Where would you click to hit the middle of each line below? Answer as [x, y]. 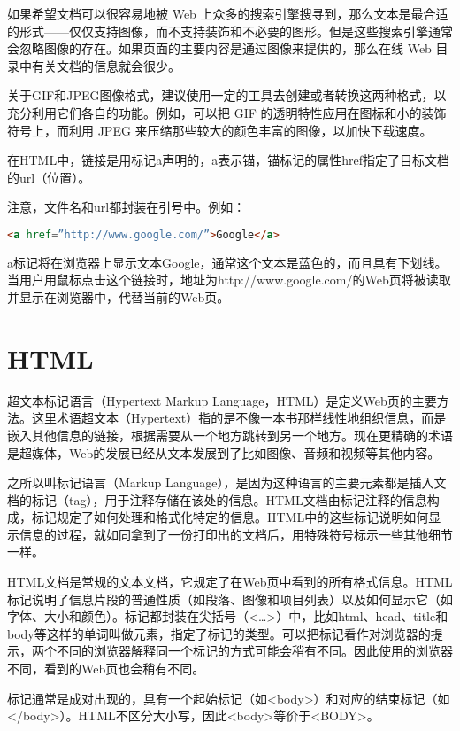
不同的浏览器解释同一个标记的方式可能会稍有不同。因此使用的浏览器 [254, 651]
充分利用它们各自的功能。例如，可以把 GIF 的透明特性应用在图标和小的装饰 [227, 112]
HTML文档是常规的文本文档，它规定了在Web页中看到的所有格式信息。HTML [230, 582]
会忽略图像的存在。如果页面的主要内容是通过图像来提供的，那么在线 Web [219, 48]
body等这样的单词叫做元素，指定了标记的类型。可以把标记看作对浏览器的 [219, 633]
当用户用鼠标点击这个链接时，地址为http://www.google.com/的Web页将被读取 [229, 280]
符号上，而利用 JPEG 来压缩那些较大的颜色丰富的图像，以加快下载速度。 [220, 130]
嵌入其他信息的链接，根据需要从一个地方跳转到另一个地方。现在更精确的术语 [230, 435]
